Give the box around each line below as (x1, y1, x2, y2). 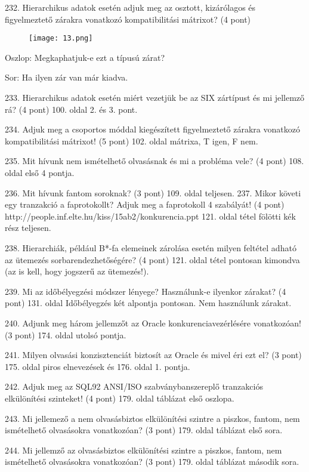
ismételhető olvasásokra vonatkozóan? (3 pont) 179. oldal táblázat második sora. (5, 455, 299, 468)
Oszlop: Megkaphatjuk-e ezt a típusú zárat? (5, 51, 165, 63)
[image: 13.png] (29, 34, 93, 43)
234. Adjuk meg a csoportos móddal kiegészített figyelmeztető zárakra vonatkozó (5, 123, 300, 135)
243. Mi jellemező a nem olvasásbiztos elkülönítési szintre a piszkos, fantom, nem (5, 412, 300, 424)
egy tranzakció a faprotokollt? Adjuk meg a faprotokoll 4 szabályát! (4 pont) (5, 198, 285, 211)
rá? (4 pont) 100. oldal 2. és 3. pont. (5, 103, 138, 115)
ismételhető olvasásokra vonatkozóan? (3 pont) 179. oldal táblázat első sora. (5, 424, 283, 436)
